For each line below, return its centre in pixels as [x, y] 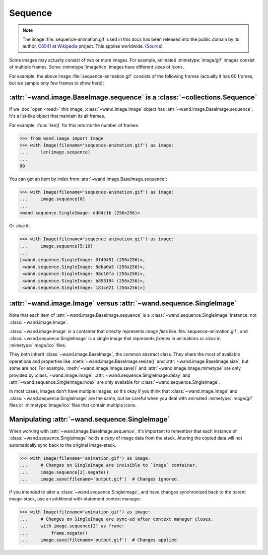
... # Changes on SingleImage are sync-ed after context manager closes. [116, 519]
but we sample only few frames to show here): [57, 83]
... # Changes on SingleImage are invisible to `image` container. [109, 465]
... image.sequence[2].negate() [64, 472]
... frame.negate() [54, 533]
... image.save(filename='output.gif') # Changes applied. [100, 540]
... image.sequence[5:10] [56, 246]
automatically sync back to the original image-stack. [63, 445]
